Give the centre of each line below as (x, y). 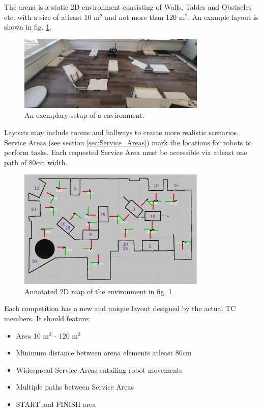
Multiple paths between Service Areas (75, 387)
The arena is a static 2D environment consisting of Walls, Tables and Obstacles (128, 7)
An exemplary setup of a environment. (84, 115)
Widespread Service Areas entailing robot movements (99, 369)
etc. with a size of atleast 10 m (52, 17)
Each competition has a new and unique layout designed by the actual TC (120, 308)
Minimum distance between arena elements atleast (95, 353)
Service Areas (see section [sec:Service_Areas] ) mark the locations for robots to (128, 142)
